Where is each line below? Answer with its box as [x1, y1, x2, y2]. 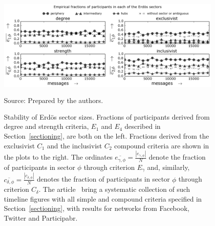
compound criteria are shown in [114, 140, 209, 150]
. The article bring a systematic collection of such [39, 184, 190, 194]
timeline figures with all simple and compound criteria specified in [4, 193, 202, 204]
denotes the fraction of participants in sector [37, 174, 170, 184]
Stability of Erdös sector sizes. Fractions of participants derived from [4, 111, 210, 122]
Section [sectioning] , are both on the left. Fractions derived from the [4, 130, 209, 141]
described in [124, 121, 161, 131]
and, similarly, [147, 162, 190, 172]
